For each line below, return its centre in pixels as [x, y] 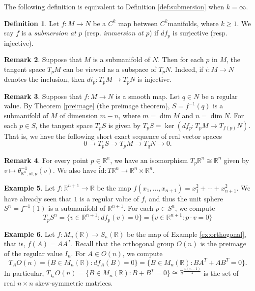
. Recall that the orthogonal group [123, 243]
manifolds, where [193, 23]
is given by [124, 125]
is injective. [155, 79]
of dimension [79, 115]
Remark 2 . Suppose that [43, 59]
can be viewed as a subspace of [110, 69]
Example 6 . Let [29, 234]
